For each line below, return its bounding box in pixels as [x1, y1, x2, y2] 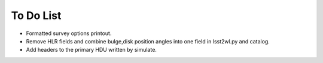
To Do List [11, 9, 62, 22]
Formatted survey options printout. [26, 30, 112, 37]
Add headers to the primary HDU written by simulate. [26, 46, 157, 53]
